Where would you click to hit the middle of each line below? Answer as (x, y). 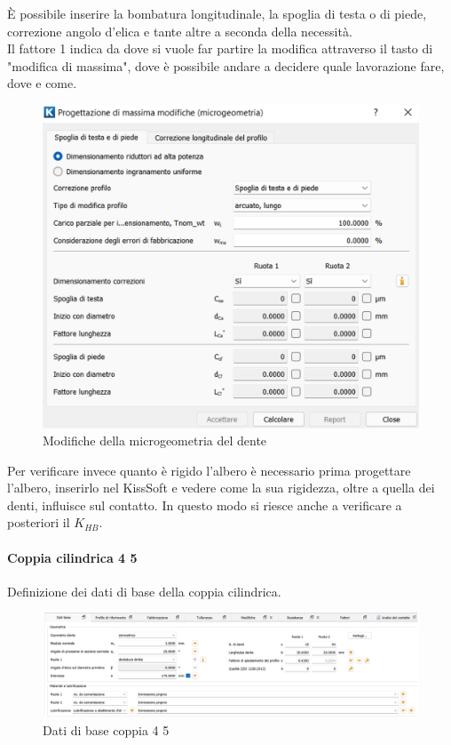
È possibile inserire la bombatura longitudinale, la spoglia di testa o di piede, (217, 13)
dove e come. (42, 83)
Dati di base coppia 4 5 (106, 729)
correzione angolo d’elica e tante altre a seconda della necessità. (180, 31)
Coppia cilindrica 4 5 (72, 557)
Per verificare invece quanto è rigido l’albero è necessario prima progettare (209, 470)
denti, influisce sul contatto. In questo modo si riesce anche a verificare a (205, 505)
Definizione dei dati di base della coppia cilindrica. (144, 591)
